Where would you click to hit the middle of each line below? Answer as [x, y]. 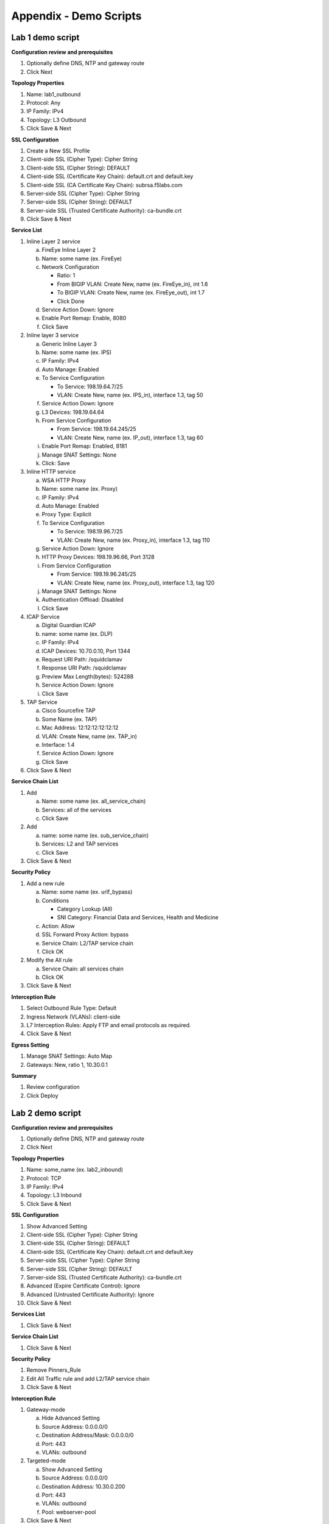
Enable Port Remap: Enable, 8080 [84, 318]
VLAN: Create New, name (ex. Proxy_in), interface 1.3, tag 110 [133, 540]
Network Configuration [71, 267]
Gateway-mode [46, 1409]
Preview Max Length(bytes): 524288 [88, 676]
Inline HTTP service [51, 472]
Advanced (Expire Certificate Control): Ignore [83, 1286]
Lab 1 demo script [45, 37]
